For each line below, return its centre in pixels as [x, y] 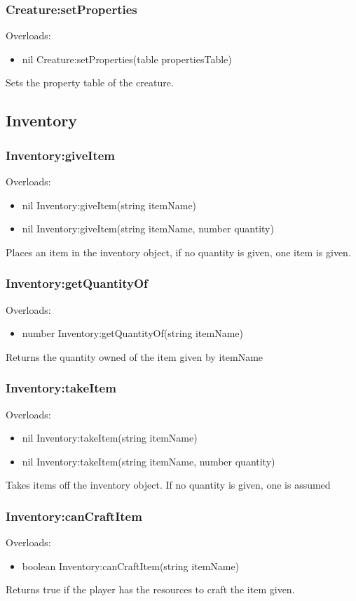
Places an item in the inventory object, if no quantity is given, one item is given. [178, 252]
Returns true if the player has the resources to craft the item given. [150, 589]
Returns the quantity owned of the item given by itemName [135, 356]
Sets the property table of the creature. [90, 82]
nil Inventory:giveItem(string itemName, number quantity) [148, 229]
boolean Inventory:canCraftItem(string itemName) [131, 566]
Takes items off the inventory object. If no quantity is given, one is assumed [168, 485]
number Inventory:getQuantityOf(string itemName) [133, 333]
